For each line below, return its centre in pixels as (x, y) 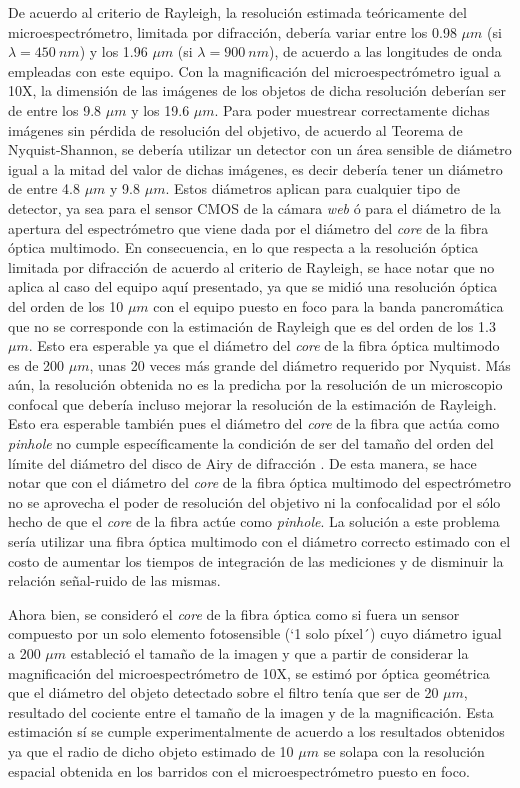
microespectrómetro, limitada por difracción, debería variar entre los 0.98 (232, 31)
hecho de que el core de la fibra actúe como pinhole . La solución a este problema (254, 521)
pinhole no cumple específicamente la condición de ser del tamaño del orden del (251, 443)
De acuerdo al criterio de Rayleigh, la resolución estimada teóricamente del (237, 12)
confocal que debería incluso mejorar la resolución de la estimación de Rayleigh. (252, 403)
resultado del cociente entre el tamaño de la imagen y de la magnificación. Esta (251, 711)
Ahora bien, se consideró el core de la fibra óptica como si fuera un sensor (234, 613)
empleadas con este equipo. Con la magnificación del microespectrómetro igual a (254, 70)
